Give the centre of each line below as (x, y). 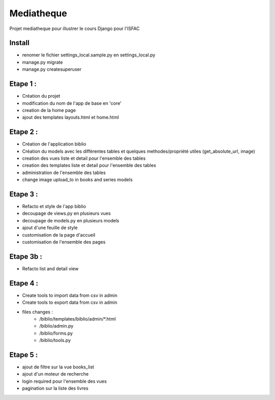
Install (20, 43)
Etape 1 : (23, 84)
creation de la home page (49, 110)
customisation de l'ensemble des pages (64, 242)
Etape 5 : (24, 355)
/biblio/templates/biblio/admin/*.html (78, 319)
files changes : (37, 312)
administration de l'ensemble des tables (64, 173)
